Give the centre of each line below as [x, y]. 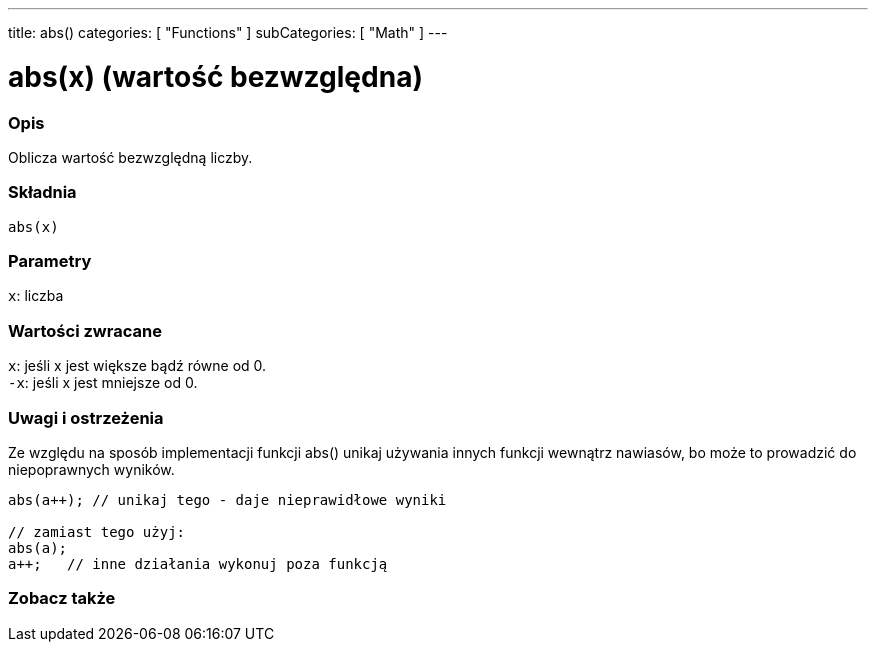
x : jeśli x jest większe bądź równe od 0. [137, 366]
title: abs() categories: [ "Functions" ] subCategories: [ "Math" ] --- [228, 32]
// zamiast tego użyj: [97, 531]
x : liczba [36, 296]
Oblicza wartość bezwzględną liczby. [130, 157]
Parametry [50, 261]
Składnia [42, 192]
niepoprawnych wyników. [91, 469]
